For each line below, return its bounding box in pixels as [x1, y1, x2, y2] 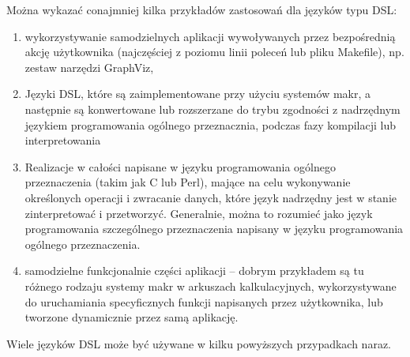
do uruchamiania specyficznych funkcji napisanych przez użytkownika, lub [24, 293, 383, 310]
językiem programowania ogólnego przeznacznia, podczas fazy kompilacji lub [24, 116, 396, 133]
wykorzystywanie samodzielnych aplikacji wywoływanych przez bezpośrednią [24, 28, 396, 44]
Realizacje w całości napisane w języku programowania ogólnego [24, 158, 336, 175]
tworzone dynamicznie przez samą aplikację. [24, 309, 239, 325]
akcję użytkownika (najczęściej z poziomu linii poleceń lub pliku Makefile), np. [24, 43, 404, 60]
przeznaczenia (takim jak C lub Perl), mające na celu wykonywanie [24, 174, 351, 190]
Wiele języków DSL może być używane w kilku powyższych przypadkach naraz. [6, 335, 392, 351]
